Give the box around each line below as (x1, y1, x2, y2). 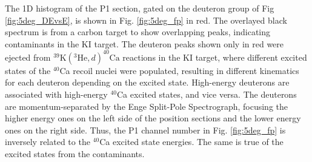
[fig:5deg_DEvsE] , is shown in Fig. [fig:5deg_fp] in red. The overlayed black (5, 13, 287, 26)
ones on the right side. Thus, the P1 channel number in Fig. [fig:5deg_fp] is (5, 123, 286, 136)
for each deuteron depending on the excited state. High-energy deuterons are (5, 76, 290, 89)
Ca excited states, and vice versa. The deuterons (117, 88, 297, 101)
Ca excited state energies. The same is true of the (99, 135, 284, 148)
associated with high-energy (5, 88, 108, 101)
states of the (5, 64, 51, 76)
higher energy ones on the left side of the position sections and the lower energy (5, 112, 301, 124)
